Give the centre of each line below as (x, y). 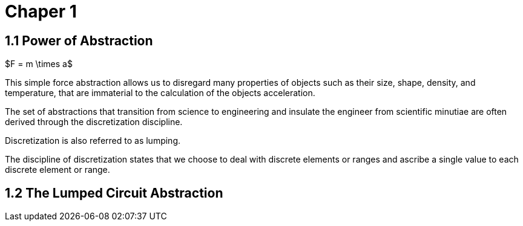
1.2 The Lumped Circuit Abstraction (114, 193)
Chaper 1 (41, 11)
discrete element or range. (58, 170)
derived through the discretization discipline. (94, 122)
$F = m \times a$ (39, 64)
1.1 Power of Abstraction (79, 40)
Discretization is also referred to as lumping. (93, 141)
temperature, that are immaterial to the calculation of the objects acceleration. (160, 93)
